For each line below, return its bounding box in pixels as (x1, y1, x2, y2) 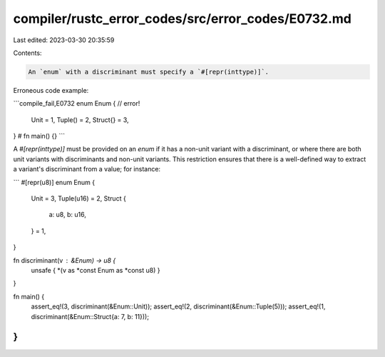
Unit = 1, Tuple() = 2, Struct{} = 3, (31, 115, 129, 124)
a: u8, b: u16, (48, 211, 87, 219)
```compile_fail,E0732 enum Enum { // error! (13, 99, 140, 108)
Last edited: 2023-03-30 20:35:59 (13, 36, 115, 44)
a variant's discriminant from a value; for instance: (13, 165, 160, 174)
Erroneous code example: (13, 86, 89, 94)
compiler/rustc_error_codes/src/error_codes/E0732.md (13, 11, 352, 26)
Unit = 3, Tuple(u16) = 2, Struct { (31, 194, 126, 203)
